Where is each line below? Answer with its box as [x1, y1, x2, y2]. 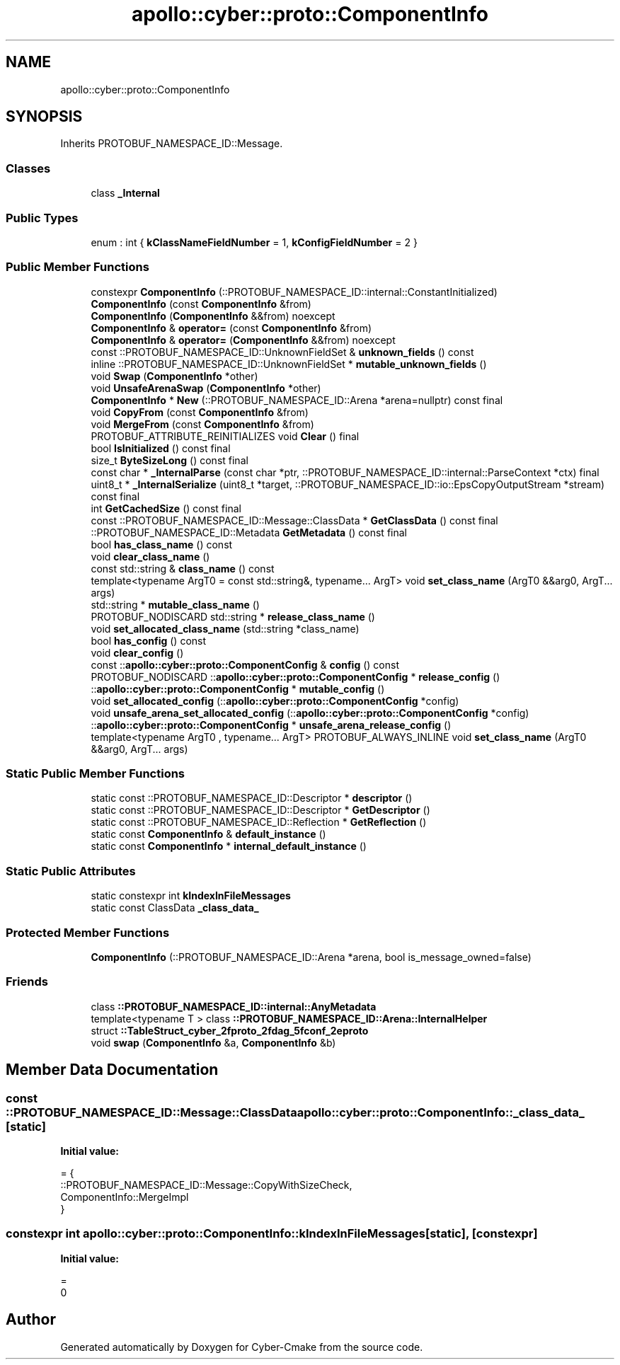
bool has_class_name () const [91, 538, 233, 551]
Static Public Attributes [6, 863, 136, 878]
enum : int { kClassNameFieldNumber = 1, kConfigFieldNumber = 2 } [91, 236, 418, 248]
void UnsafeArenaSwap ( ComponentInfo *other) [91, 381, 321, 394]
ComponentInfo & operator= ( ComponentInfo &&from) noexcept [91, 333, 396, 346]
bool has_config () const [91, 634, 207, 647]
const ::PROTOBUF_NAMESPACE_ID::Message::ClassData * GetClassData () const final [91, 514, 498, 526]
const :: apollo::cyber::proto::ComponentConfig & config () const [91, 658, 399, 671]
